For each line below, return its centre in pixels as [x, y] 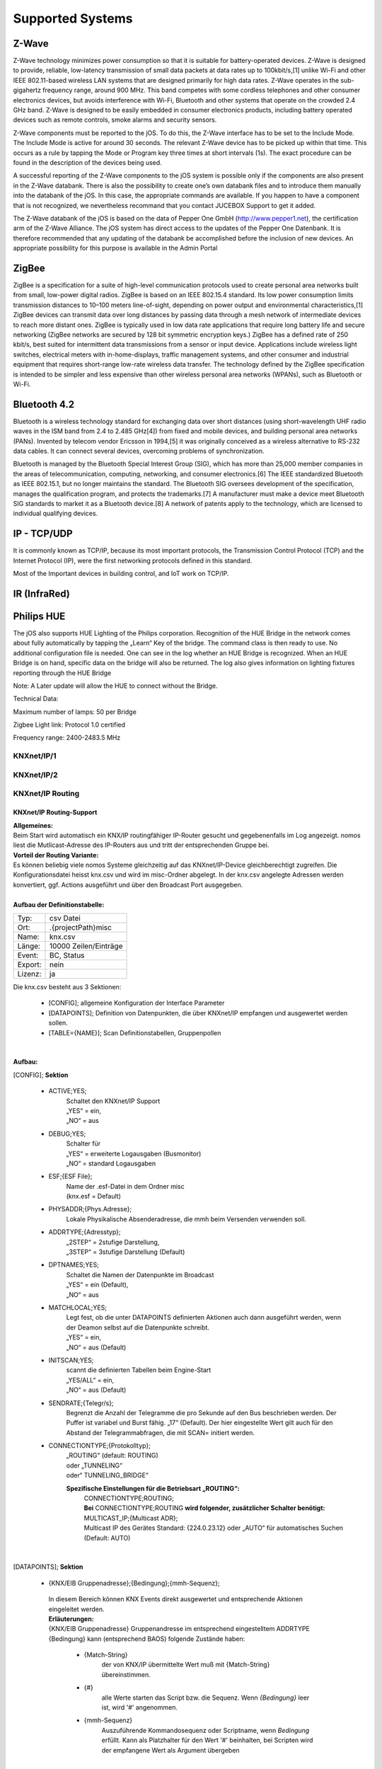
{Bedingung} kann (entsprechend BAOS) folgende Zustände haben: [147, 1639]
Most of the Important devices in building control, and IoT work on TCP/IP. [121, 574]
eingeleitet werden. [77, 1609]
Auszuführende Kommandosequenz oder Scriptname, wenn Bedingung [206, 1730]
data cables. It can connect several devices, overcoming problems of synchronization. [139, 451]
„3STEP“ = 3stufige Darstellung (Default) [126, 1252]
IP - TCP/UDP [43, 534]
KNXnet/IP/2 [35, 775]
